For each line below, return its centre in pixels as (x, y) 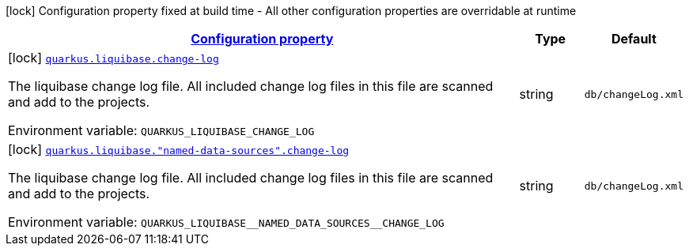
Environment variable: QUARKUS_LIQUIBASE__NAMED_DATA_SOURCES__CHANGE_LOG (226, 222)
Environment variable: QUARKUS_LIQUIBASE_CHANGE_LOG (161, 130)
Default (634, 39)
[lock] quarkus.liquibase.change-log (114, 58)
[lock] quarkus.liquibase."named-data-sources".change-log (179, 149)
